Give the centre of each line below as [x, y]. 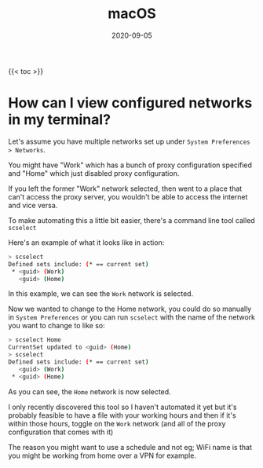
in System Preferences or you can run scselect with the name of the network [131, 317]
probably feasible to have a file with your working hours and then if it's [122, 415]
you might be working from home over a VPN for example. [102, 455]
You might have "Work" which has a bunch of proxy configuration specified [130, 165]
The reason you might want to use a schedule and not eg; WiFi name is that [130, 447]
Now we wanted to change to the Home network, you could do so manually [130, 309]
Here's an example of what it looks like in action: [86, 242]
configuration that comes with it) [61, 432]
